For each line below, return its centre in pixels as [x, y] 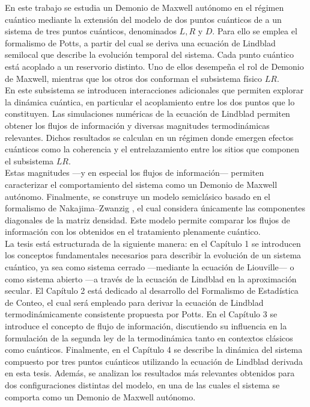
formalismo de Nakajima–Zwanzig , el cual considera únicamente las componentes [155, 208]
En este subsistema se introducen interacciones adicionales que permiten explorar [154, 90]
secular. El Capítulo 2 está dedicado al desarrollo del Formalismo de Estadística [152, 290]
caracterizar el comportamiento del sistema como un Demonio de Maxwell [141, 184]
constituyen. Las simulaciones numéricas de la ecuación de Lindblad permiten [147, 113]
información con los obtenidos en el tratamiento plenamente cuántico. [133, 231]
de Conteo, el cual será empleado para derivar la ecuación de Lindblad [134, 302]
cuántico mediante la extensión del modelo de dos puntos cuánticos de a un [143, 19]
